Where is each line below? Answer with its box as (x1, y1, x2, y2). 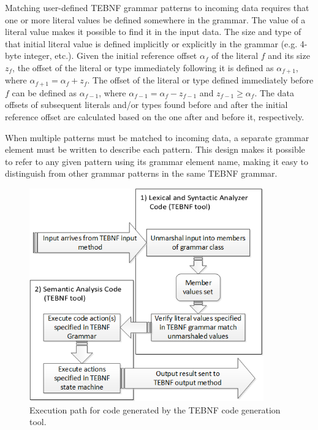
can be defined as (12, 86, 77, 99)
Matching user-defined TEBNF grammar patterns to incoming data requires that (5, 1, 309, 13)
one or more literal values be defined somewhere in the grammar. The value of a (5, 13, 306, 26)
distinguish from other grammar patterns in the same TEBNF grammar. (5, 167, 278, 180)
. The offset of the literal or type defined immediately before (87, 74, 314, 86)
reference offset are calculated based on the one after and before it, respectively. (5, 110, 305, 123)
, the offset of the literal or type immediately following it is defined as (12, 61, 274, 74)
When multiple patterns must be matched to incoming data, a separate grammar (5, 131, 309, 144)
